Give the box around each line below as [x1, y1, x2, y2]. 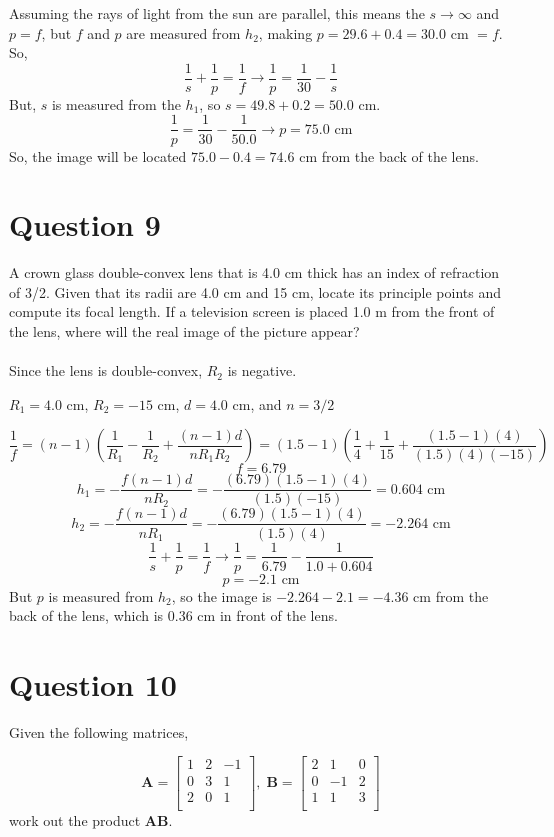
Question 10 [9, 663, 177, 704]
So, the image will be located [9, 145, 187, 166]
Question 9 [9, 204, 161, 245]
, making [258, 22, 313, 43]
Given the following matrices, [9, 721, 189, 742]
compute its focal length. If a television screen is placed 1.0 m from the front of [9, 301, 495, 322]
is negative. [227, 360, 297, 381]
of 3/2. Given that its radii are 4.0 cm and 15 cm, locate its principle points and [9, 281, 502, 302]
